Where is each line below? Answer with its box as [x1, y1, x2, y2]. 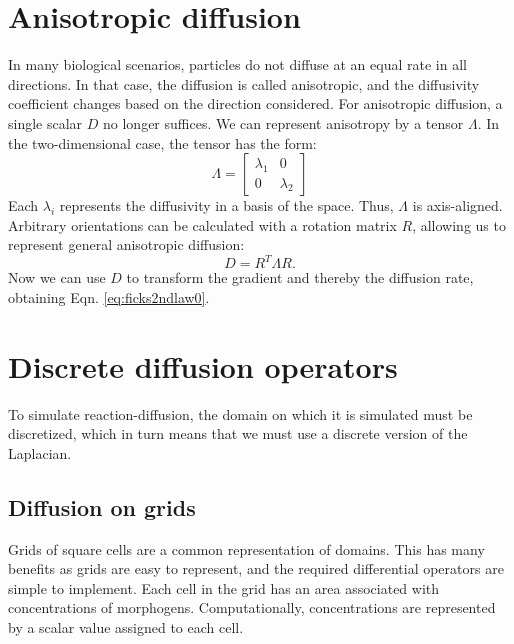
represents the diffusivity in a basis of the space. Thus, [59, 195, 394, 216]
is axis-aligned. [412, 195, 503, 216]
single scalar [8, 112, 83, 133]
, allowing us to [412, 214, 506, 235]
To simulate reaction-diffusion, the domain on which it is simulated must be [8, 403, 473, 424]
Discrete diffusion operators [8, 345, 398, 386]
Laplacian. [8, 442, 72, 463]
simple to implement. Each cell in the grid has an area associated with [8, 577, 440, 598]
